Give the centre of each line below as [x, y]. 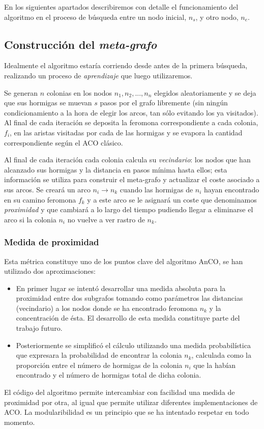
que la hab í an [215, 365]
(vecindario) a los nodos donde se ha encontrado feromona [107, 308]
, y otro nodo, [217, 17]
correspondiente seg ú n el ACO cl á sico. [64, 142]
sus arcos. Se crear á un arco [47, 189]
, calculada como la [221, 355]
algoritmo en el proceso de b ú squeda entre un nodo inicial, [95, 17]
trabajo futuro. [39, 328]
